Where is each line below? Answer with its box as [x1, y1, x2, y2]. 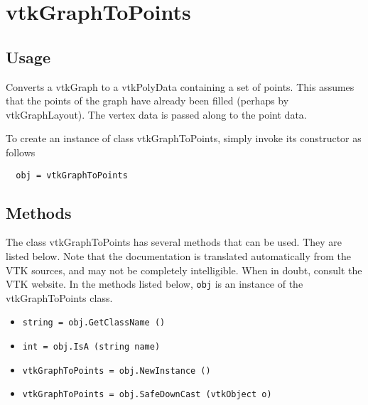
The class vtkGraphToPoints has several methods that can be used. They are [6, 234, 342, 249]
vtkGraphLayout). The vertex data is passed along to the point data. [6, 107, 307, 121]
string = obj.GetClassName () [22, 318, 166, 328]
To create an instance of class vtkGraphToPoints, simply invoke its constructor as [6, 131, 362, 146]
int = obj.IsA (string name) [22, 342, 161, 352]
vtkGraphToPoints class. [6, 290, 113, 305]
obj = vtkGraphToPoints [16, 170, 128, 180]
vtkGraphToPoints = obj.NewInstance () [22, 365, 211, 376]
